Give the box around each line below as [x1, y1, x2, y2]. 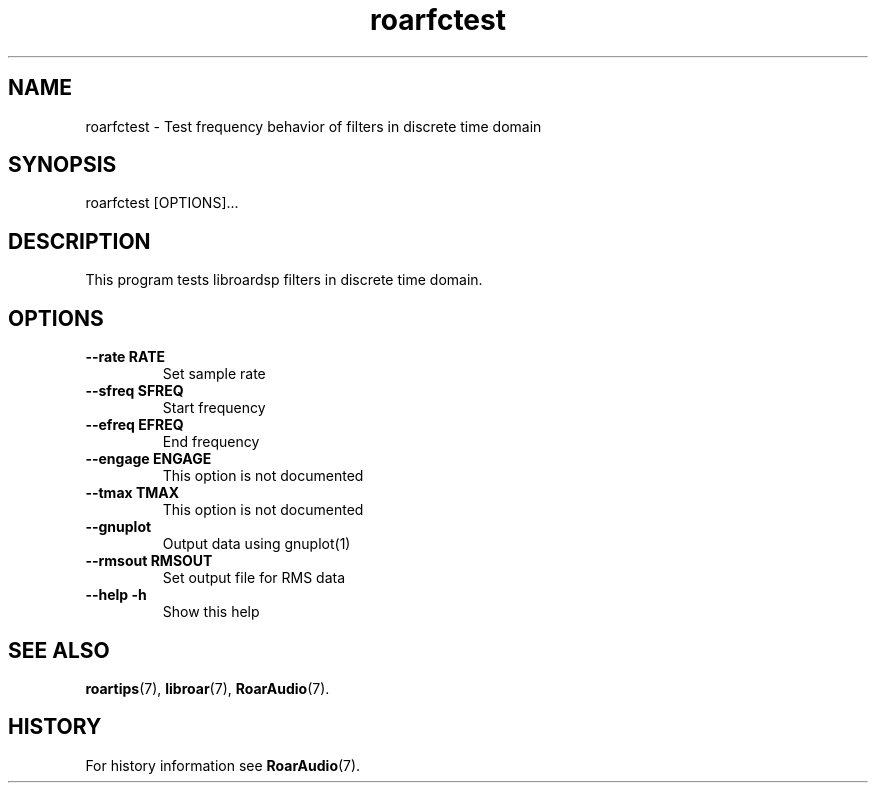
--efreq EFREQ [85, 416, 184, 434]
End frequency [162, 433, 260, 451]
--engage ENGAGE [85, 450, 212, 468]
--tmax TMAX [85, 484, 180, 502]
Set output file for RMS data [162, 569, 346, 587]
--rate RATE [85, 348, 166, 366]
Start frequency [162, 399, 266, 417]
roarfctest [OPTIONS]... [85, 194, 239, 212]
